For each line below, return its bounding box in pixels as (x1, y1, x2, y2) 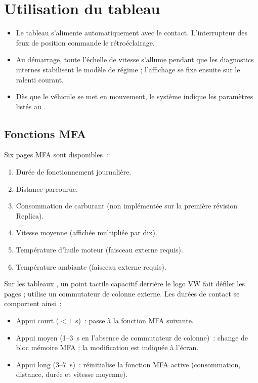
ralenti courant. (16, 74, 64, 84)
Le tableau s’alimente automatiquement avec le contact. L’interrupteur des (16, 27, 247, 38)
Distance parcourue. (16, 183, 78, 194)
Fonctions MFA (4, 125, 87, 141)
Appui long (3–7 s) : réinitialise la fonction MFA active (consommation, (16, 359, 241, 369)
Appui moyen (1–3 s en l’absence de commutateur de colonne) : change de (16, 332, 248, 343)
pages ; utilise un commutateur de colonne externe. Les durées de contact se (4, 288, 240, 299)
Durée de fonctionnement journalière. (16, 166, 132, 177)
